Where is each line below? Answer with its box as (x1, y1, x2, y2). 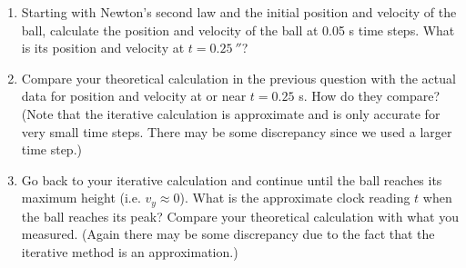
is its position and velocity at (21, 38, 185, 57)
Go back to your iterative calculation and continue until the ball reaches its (21, 170, 442, 189)
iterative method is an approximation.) (21, 242, 238, 261)
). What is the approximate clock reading (179, 188, 410, 207)
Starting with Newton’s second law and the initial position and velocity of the (21, 3, 457, 21)
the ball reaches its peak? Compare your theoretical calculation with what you (21, 206, 459, 225)
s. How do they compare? (299, 86, 441, 105)
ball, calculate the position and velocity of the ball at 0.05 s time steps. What (21, 20, 455, 39)
